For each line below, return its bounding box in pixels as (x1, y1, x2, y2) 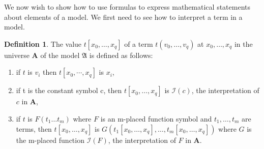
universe (4, 49, 30, 60)
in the (234, 38, 253, 49)
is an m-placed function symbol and (100, 113, 212, 124)
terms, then (16, 123, 52, 134)
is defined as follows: (89, 49, 153, 60)
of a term (124, 38, 153, 49)
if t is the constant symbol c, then (16, 85, 122, 96)
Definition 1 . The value (4, 38, 82, 49)
